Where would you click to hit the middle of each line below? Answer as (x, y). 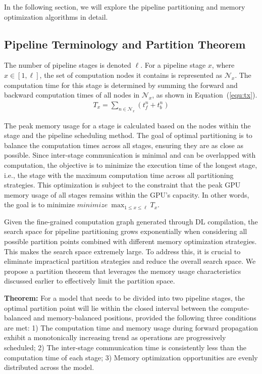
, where (223, 65)
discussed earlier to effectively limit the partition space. (90, 281)
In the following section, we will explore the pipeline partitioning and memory (125, 7)
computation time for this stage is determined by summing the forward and (121, 85)
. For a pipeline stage (173, 65)
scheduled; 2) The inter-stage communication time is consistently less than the (125, 347)
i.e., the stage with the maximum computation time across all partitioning (119, 175)
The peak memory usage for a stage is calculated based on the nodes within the (127, 125)
